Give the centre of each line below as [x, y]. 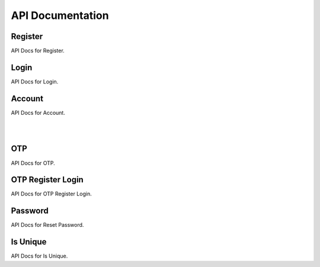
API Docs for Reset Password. [47, 225]
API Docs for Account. [38, 112]
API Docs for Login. [35, 81]
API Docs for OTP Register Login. [51, 194]
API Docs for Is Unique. [39, 256]
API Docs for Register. [38, 51]
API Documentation [60, 15]
